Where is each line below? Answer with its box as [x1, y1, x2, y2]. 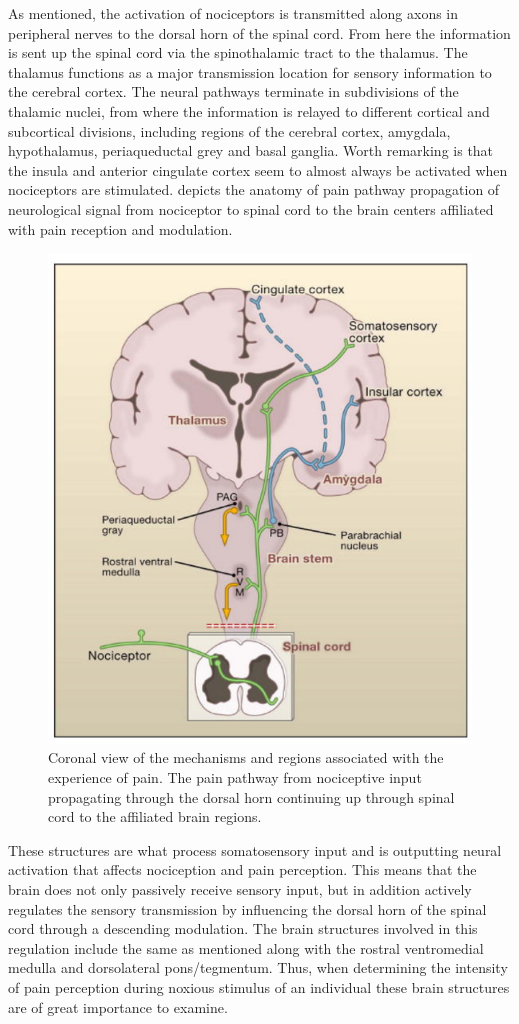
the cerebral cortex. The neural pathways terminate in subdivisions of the [8, 81, 459, 102]
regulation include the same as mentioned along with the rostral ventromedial [8, 937, 484, 958]
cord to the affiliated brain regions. [48, 806, 262, 827]
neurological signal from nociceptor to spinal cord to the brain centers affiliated [8, 198, 494, 219]
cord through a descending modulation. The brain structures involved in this [8, 918, 478, 939]
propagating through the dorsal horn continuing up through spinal [48, 786, 455, 807]
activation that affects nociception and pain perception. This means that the [8, 859, 477, 880]
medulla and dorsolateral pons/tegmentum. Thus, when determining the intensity [8, 957, 508, 978]
